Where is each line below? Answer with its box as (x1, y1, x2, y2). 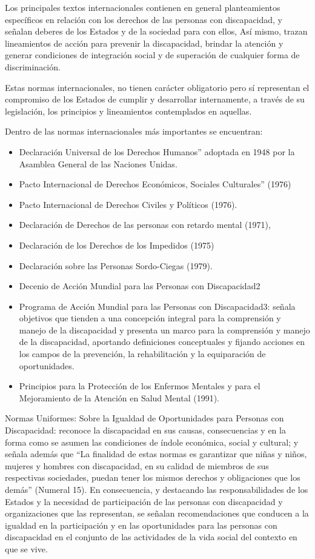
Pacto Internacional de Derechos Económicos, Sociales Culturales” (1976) (19, 178, 291, 190)
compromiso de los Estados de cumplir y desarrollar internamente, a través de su (5, 93, 305, 105)
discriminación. (5, 60, 61, 73)
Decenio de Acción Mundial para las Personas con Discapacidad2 (19, 279, 260, 292)
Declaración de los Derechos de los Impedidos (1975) (19, 238, 214, 251)
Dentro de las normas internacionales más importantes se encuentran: (5, 125, 263, 138)
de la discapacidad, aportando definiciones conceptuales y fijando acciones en (19, 335, 305, 348)
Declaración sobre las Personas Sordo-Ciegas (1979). (19, 259, 213, 272)
